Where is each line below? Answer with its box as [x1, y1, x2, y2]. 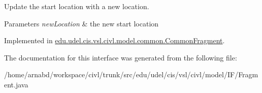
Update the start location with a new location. [4, 1, 149, 11]
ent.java [4, 79, 28, 89]
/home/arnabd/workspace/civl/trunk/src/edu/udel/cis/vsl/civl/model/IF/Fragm [4, 69, 258, 80]
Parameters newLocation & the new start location [4, 18, 159, 28]
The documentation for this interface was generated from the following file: [4, 52, 237, 63]
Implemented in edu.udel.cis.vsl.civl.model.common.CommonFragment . [4, 35, 225, 46]
